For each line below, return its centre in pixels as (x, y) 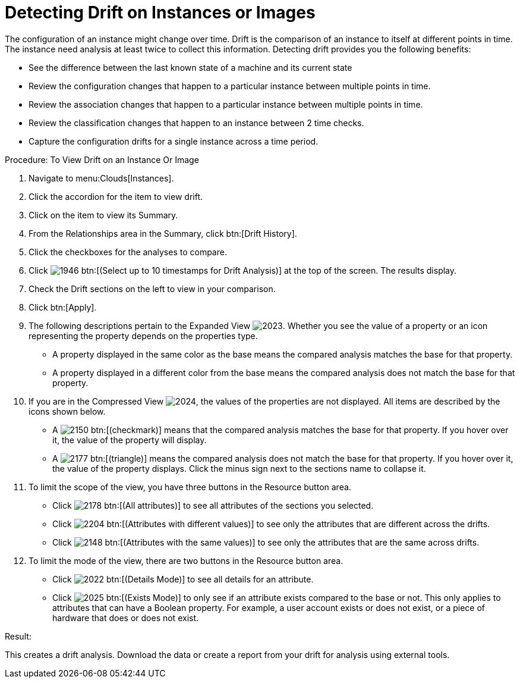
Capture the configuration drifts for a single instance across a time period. (174, 141)
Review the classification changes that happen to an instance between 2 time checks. (196, 123)
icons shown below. (67, 411)
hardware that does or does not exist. (126, 618)
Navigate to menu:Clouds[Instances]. (101, 178)
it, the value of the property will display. (130, 440)
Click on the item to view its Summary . (103, 215)
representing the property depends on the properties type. (143, 336)
